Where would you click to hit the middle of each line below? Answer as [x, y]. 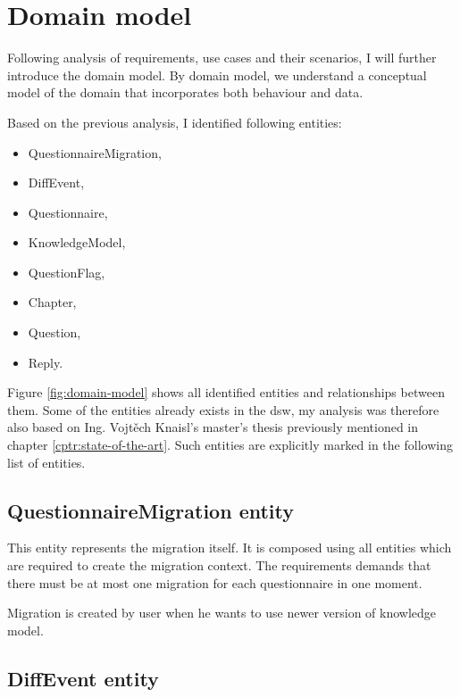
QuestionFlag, [67, 272]
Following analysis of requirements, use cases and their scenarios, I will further [222, 58]
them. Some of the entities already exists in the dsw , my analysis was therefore [223, 409]
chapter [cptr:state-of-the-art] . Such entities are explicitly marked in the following [230, 445]
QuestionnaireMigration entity [151, 510]
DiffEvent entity [83, 678]
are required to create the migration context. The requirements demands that [219, 565]
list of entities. [46, 462]
